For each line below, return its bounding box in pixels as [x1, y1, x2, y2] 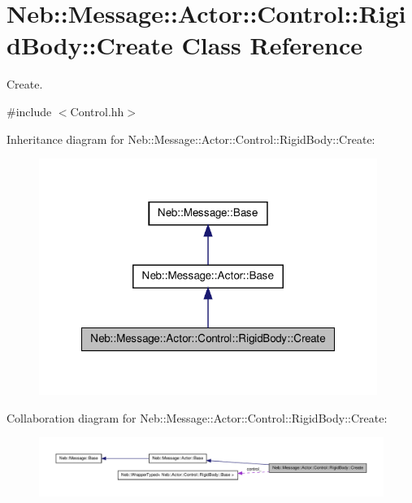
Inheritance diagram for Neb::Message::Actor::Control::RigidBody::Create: [7, 130, 375, 147]
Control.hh [70, 102, 124, 119]
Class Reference [181, 28, 362, 62]
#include [7, 102, 52, 119]
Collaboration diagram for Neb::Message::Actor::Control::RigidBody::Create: [7, 409, 388, 426]
